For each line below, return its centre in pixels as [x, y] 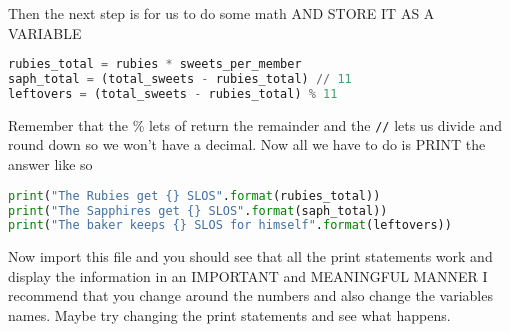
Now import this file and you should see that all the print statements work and [250, 256]
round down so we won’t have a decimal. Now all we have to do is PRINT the [247, 144]
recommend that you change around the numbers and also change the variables [250, 295]
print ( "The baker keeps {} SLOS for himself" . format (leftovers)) [230, 225]
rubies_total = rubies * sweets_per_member [155, 64]
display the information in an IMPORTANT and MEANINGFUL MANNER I [248, 275]
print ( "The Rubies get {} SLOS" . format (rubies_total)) [194, 195]
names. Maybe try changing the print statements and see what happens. [229, 315]
